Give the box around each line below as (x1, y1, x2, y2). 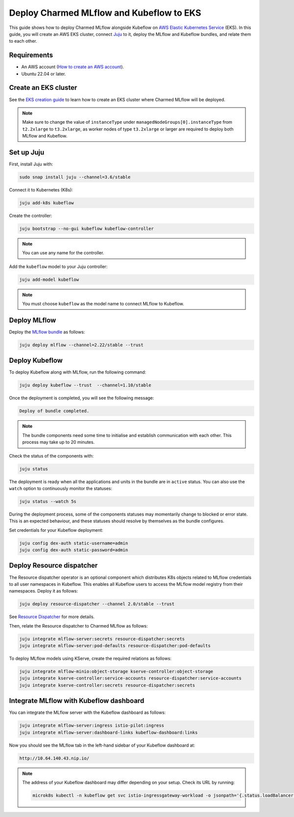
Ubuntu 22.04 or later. (21, 71, 66, 77)
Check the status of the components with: (9, 453, 94, 459)
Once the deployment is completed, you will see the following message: (9, 395, 154, 401)
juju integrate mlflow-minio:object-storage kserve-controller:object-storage (19, 669, 213, 675)
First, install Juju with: (9, 161, 53, 167)
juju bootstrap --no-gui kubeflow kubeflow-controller (19, 226, 154, 231)
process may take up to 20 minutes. (22, 439, 95, 445)
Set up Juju (9, 148, 45, 157)
